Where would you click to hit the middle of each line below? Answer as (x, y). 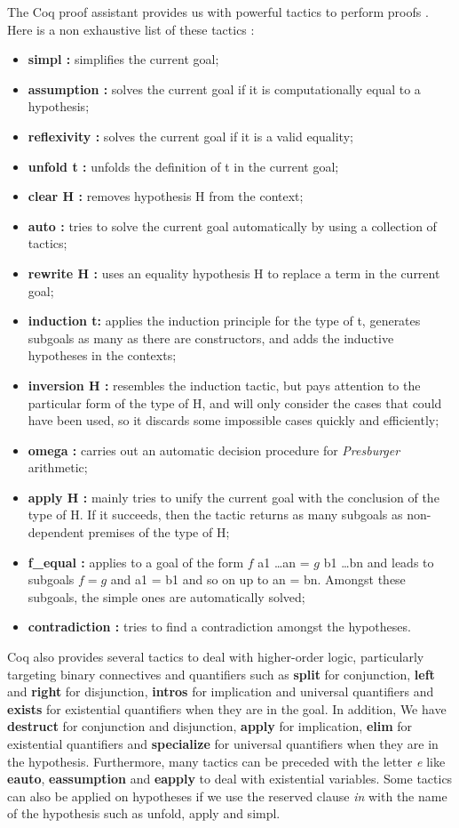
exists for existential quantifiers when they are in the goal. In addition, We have (227, 708)
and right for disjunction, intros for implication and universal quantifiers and (221, 691)
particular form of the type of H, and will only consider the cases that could (235, 402)
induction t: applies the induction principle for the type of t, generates (224, 321)
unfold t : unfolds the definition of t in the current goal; (183, 166)
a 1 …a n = (284, 562)
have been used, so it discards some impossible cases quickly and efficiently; (233, 420)
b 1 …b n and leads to (379, 562)
